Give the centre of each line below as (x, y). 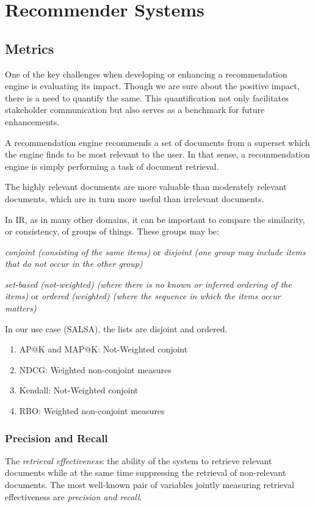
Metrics (30, 48)
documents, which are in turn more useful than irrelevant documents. (135, 198)
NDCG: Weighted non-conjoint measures (95, 369)
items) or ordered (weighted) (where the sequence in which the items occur (143, 296)
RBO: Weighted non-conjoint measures (92, 411)
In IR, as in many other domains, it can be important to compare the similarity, (155, 219)
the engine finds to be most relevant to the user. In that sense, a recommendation (157, 154)
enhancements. (32, 121)
